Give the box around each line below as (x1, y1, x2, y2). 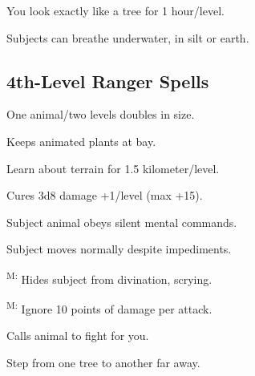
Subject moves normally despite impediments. (6, 241, 232, 257)
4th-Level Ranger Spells (6, 68, 209, 93)
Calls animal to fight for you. (6, 327, 149, 344)
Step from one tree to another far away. (6, 354, 200, 371)
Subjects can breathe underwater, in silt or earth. (6, 29, 249, 46)
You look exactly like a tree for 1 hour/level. (6, 2, 225, 18)
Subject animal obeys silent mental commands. (6, 213, 237, 230)
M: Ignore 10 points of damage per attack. (6, 298, 212, 317)
